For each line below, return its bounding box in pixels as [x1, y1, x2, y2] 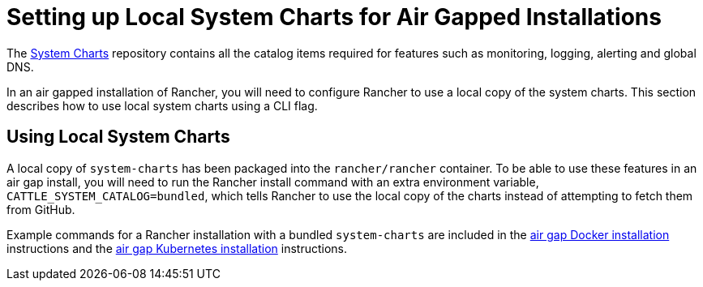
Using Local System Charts [6, 126, 230, 148]
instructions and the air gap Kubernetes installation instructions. [6, 241, 347, 255]
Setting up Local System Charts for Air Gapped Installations [6, 3, 662, 31]
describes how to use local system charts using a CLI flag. [6, 98, 318, 113]
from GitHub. [6, 202, 75, 216]
